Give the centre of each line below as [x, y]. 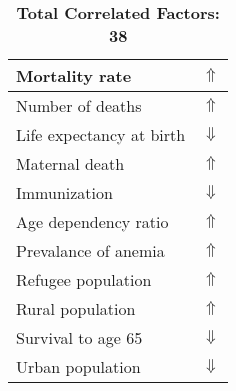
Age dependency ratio [92, 221]
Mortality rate [74, 75]
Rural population [76, 308]
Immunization [64, 192]
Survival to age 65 [79, 337]
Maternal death [70, 163]
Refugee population [84, 279]
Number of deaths [79, 105]
